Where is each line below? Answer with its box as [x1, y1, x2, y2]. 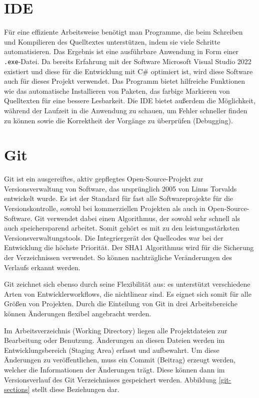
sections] [4, 384, 30, 394]
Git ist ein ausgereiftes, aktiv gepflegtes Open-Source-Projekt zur [4, 173, 203, 184]
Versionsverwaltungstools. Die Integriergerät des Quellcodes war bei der [4, 232, 223, 243]
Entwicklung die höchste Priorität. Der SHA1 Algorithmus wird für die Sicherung [4, 242, 254, 253]
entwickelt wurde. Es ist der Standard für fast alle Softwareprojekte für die [4, 193, 233, 204]
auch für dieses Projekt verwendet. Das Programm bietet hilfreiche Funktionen [4, 76, 245, 86]
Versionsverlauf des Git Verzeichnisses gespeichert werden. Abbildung [4, 374, 216, 384]
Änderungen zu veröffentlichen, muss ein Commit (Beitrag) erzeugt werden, [4, 354, 235, 365]
